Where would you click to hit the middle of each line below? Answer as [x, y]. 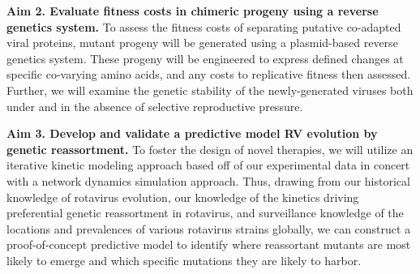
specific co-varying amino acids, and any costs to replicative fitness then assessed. [209, 74]
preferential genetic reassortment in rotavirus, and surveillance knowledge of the [205, 213]
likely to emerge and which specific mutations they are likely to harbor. [184, 260]
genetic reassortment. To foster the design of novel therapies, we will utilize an [210, 149]
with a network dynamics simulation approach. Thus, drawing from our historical [208, 180]
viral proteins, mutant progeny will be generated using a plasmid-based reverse [202, 43]
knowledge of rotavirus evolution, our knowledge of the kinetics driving [183, 197]
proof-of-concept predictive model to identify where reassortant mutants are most [209, 244]
